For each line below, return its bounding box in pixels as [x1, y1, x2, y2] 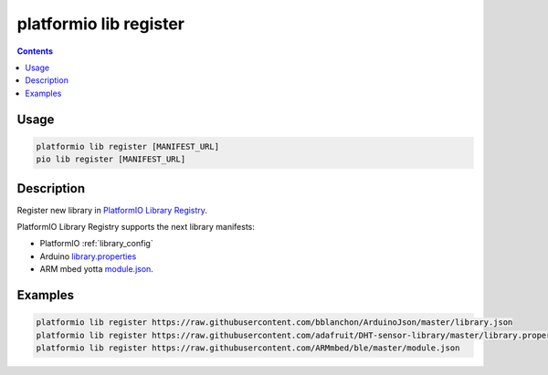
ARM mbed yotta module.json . [39, 264, 154, 275]
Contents [16, 46, 54, 57]
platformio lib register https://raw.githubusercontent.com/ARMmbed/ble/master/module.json [36, 342, 460, 353]
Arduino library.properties [39, 251, 137, 262]
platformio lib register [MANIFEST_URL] [36, 141, 219, 151]
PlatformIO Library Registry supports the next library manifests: [16, 222, 256, 232]
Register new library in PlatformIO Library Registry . [16, 204, 207, 215]
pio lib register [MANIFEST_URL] [36, 154, 186, 164]
